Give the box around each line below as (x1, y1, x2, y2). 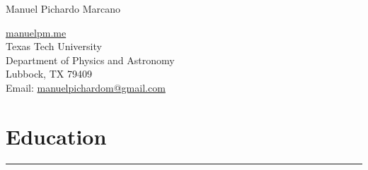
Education (6, 121, 107, 150)
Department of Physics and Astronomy (6, 52, 175, 67)
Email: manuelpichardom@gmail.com (6, 80, 166, 95)
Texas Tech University (6, 39, 102, 54)
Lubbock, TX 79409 (6, 66, 92, 81)
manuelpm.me (6, 25, 67, 40)
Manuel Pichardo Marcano (6, 1, 121, 16)
